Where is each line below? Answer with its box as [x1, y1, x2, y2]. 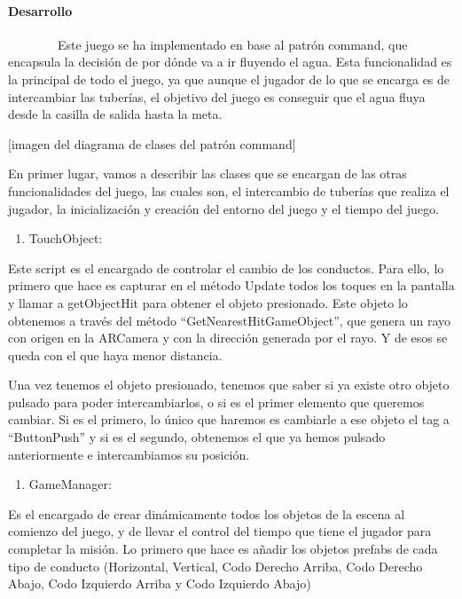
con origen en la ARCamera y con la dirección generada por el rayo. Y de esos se [8, 328, 448, 347]
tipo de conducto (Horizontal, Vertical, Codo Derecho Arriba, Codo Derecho [8, 556, 423, 575]
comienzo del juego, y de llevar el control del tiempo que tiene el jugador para [8, 522, 432, 540]
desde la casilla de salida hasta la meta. [8, 105, 223, 123]
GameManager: [28, 475, 112, 493]
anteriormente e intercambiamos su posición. [8, 445, 250, 463]
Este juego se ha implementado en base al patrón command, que [57, 35, 408, 53]
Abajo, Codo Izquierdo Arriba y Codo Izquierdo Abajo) [8, 574, 311, 593]
